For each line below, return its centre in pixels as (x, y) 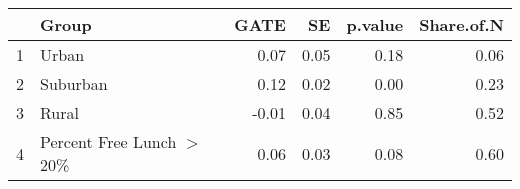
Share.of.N (461, 24)
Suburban (74, 83)
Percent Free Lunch (108, 141)
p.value (375, 24)
